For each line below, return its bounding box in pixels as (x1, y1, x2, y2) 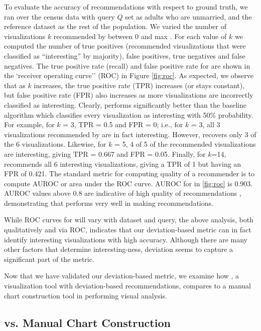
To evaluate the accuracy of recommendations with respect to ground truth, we (4, 2, 248, 12)
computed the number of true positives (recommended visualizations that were (4, 41, 246, 51)
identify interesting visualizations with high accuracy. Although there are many (4, 234, 247, 244)
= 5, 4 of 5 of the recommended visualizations (114, 139, 256, 149)
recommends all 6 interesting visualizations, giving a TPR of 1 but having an (4, 158, 241, 169)
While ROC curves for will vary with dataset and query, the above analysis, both (4, 214, 253, 225)
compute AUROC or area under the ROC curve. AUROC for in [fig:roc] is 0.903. (4, 178, 253, 188)
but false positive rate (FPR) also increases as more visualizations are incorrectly (4, 90, 253, 100)
